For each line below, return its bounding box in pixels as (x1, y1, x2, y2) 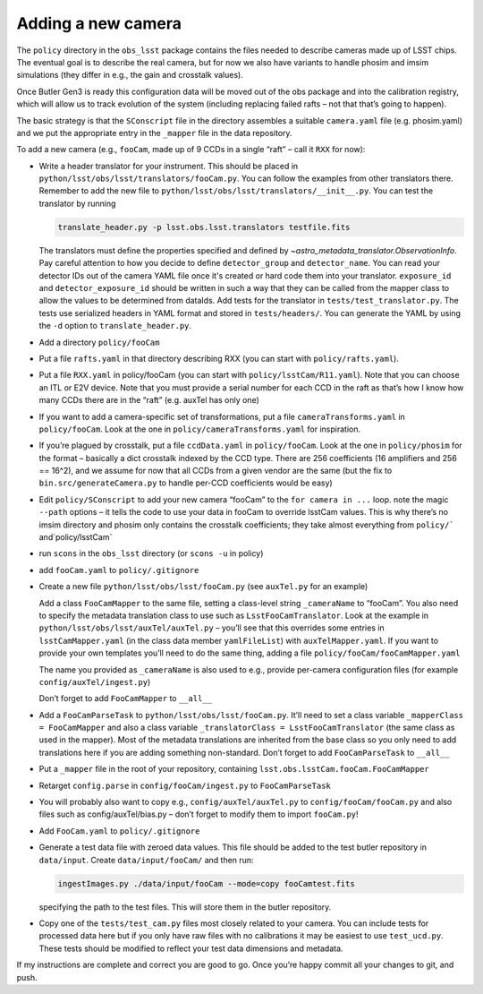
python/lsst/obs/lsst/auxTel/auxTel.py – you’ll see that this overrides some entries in (38, 622, 385, 633)
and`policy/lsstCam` (38, 532, 113, 543)
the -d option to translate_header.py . (38, 321, 192, 331)
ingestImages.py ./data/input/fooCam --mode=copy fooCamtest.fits (57, 878, 355, 888)
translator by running (38, 198, 116, 209)
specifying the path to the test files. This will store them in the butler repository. (38, 901, 332, 913)
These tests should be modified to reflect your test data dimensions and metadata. (38, 943, 343, 954)
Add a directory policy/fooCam (38, 337, 160, 347)
